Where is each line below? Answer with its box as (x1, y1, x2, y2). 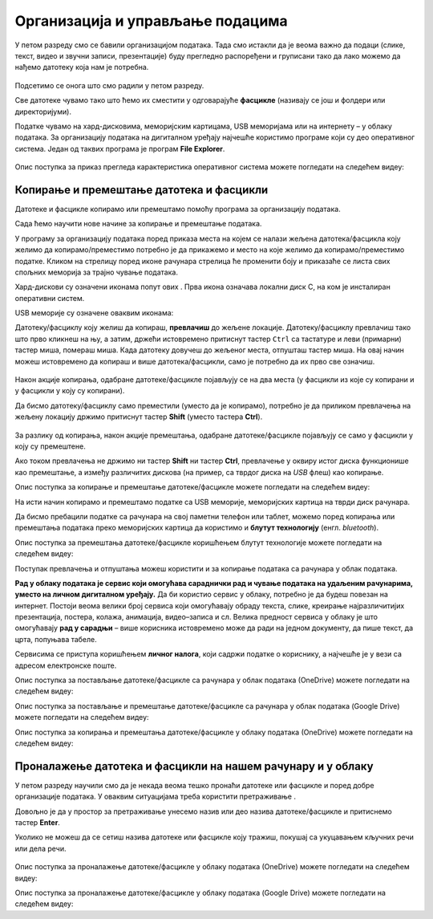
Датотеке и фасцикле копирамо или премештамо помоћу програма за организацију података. (14, 204, 341, 213)
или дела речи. (14, 844, 67, 853)
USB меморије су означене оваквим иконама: (14, 308, 174, 318)
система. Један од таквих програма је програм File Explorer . (14, 144, 225, 153)
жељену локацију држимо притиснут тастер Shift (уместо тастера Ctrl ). (14, 412, 263, 421)
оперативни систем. (14, 293, 85, 303)
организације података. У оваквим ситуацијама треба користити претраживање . (14, 791, 297, 802)
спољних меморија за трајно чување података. (14, 267, 178, 277)
